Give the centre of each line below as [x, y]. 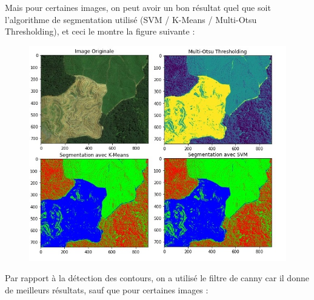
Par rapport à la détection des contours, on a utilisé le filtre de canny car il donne [157, 278]
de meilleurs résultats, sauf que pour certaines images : [107, 290]
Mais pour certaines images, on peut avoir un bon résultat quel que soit [138, 7]
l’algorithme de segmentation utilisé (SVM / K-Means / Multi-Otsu [131, 19]
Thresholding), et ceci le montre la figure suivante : [100, 31]
